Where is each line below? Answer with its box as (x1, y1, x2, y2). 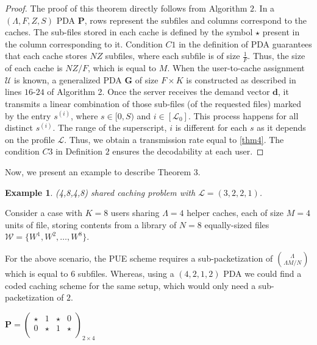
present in (262, 26, 300, 38)
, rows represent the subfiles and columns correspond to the (84, 13, 307, 26)
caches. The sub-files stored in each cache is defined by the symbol (5, 26, 253, 38)
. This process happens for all (188, 109, 299, 122)
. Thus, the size (248, 49, 305, 62)
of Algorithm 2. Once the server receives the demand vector (47, 85, 270, 98)
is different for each (175, 121, 248, 134)
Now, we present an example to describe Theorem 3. (5, 165, 201, 178)
